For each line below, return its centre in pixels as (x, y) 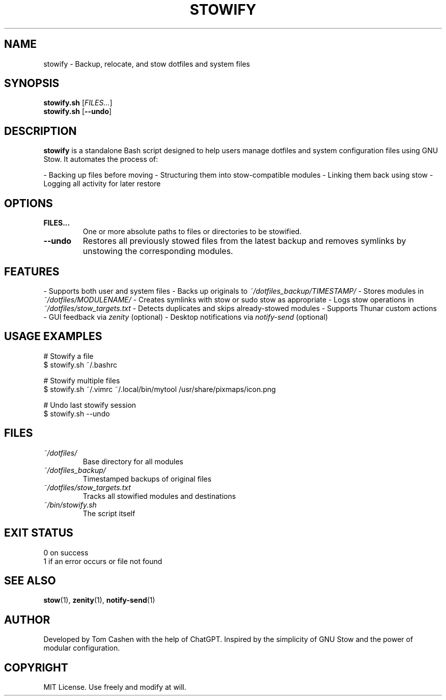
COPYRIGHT (36, 667)
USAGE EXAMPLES (53, 337)
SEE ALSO (30, 580)
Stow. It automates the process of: (101, 159)
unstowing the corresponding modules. (158, 251)
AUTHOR (27, 620)
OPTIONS (29, 203)
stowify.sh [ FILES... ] (78, 103)
